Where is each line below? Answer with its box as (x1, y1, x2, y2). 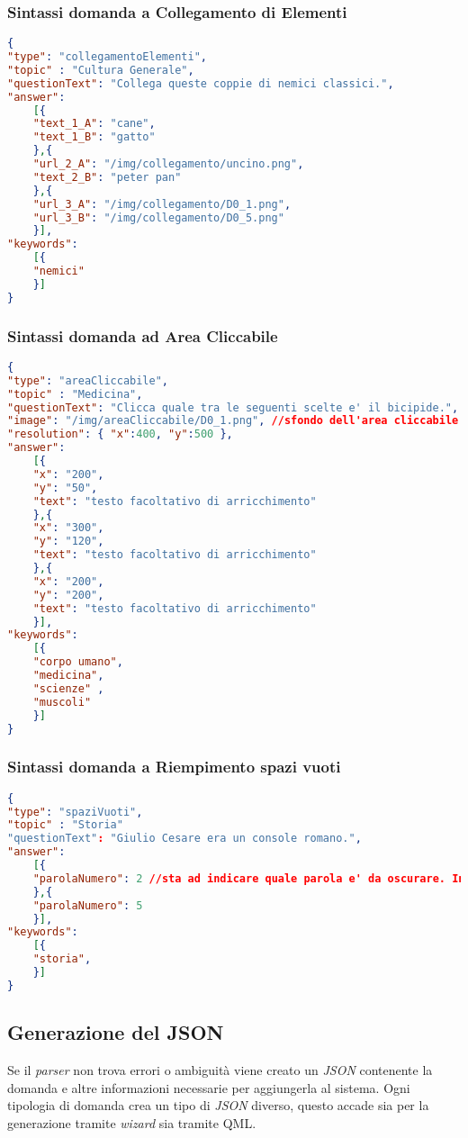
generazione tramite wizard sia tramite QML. (7, 1113, 256, 1132)
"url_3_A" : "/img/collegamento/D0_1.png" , (32, 197, 292, 211)
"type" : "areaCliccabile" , (7, 374, 169, 387)
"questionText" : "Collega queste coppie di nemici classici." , (7, 77, 394, 90)
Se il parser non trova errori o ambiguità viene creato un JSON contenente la (7, 1060, 433, 1079)
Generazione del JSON (7, 1018, 224, 1046)
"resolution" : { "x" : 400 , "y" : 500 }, (7, 428, 233, 441)
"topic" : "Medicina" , (7, 387, 143, 401)
